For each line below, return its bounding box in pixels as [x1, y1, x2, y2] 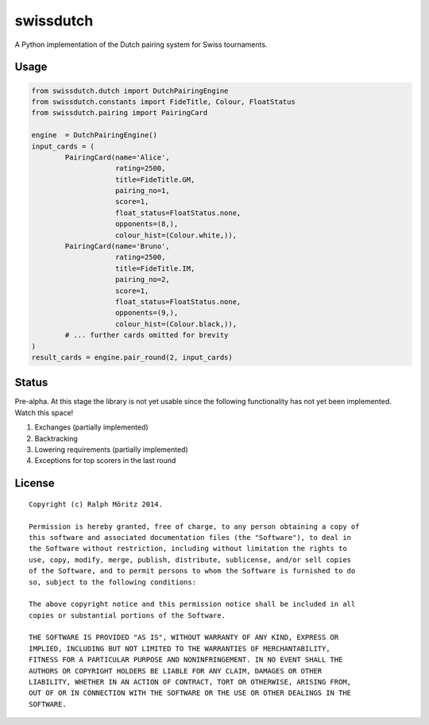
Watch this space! [14, 407, 74, 417]
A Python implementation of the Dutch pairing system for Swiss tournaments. [14, 40, 268, 49]
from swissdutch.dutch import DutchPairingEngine [31, 86, 229, 95]
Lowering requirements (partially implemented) [34, 445, 188, 454]
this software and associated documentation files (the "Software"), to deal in [29, 533, 352, 542]
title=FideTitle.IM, [115, 264, 195, 273]
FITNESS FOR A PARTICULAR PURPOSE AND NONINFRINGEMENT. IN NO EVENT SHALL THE [29, 655, 343, 665]
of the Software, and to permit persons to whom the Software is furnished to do [29, 566, 356, 576]
